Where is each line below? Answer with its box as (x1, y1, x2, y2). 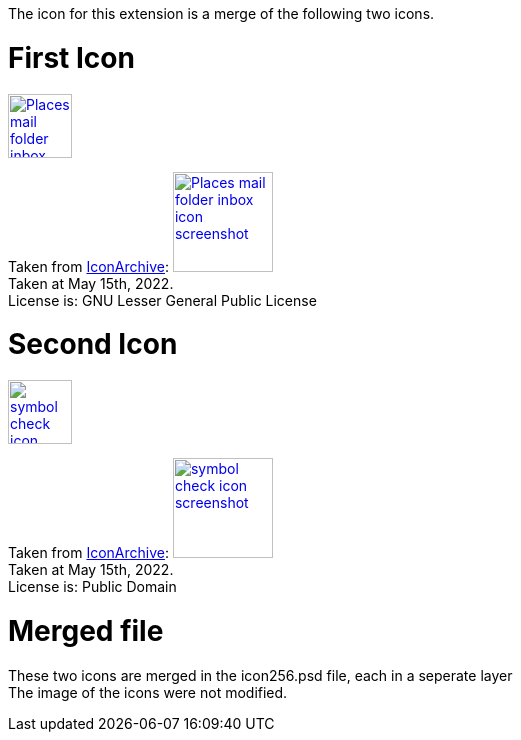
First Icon (8, 40, 135, 75)
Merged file (8, 613, 164, 648)
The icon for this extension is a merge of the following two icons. (8, 5, 435, 22)
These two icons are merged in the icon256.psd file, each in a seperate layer (8, 666, 513, 684)
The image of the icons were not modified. (8, 683, 288, 701)
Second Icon (8, 327, 178, 362)
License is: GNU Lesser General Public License (8, 291, 317, 309)
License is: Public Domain (8, 578, 177, 595)
